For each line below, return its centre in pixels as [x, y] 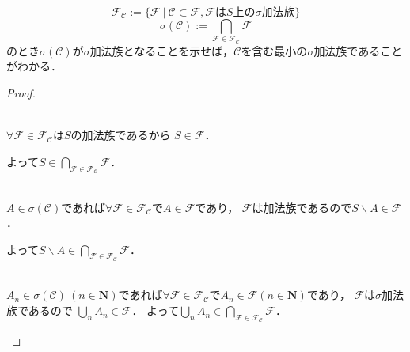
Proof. [21, 92]
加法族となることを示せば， [162, 50]
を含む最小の [274, 50]
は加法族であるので [302, 207]
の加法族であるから [121, 135]
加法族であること [358, 50]
